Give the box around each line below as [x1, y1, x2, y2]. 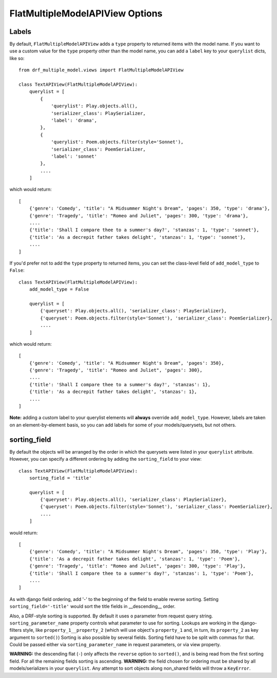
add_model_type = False [29, 287, 89, 292]
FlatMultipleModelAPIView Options [9, 8, 163, 19]
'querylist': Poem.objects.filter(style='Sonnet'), [51, 139, 184, 145]
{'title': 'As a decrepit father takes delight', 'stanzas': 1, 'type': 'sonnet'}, [29, 234, 246, 240]
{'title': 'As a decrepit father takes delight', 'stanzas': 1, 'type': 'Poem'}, [29, 556, 241, 562]
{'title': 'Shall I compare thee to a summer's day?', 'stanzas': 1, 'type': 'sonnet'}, [29, 227, 260, 233]
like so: [9, 55, 25, 61]
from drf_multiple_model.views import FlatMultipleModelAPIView [18, 67, 184, 73]
